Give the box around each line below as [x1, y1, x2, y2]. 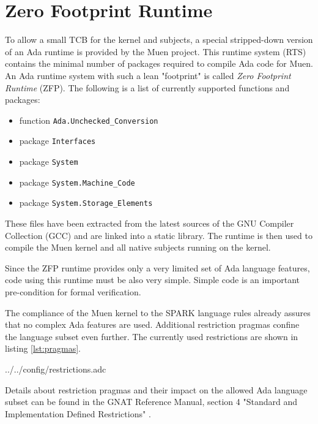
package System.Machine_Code [19, 175, 135, 188]
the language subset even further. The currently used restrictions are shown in [5, 330, 298, 343]
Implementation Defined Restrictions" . [5, 407, 151, 420]
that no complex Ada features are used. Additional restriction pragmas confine [5, 318, 300, 331]
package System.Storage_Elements [19, 196, 153, 209]
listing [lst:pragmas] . [5, 342, 81, 355]
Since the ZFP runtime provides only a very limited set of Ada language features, [5, 261, 310, 274]
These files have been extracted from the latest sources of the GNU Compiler [5, 216, 294, 229]
